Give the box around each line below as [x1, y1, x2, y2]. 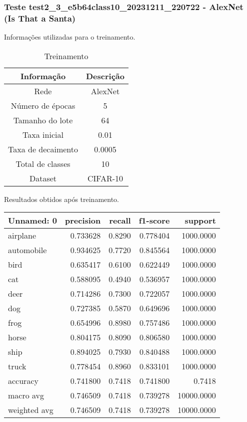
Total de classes [15, 157, 70, 169]
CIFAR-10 [87, 172, 123, 184]
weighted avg [8, 404, 53, 416]
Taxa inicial [22, 128, 63, 140]
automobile [8, 244, 47, 256]
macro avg [8, 389, 44, 401]
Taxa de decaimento [8, 143, 78, 155]
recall [109, 215, 131, 227]
